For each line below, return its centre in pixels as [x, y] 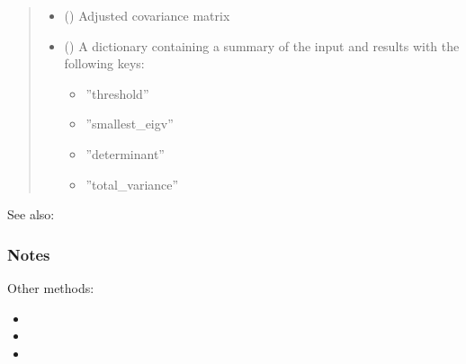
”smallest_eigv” [130, 124]
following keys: [104, 63]
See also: [31, 214]
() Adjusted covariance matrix [147, 15]
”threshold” [117, 93]
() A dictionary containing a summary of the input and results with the [262, 45]
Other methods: [51, 287]
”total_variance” [132, 184]
